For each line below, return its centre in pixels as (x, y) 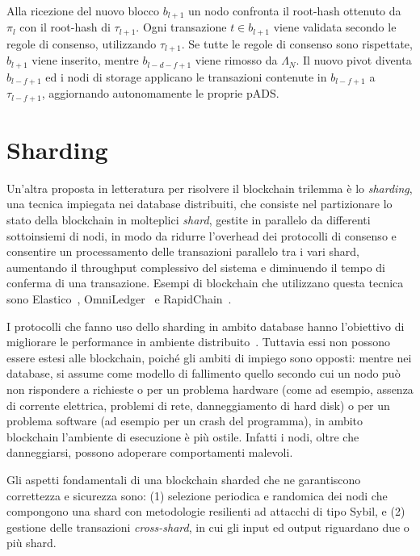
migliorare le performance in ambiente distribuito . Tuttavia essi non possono (199, 342)
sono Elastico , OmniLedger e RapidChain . (119, 299)
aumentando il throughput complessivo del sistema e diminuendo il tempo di (196, 267)
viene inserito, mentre (85, 60)
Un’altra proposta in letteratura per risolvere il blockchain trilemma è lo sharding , (210, 188)
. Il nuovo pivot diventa (354, 60)
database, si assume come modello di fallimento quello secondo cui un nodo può (204, 373)
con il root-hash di (65, 27)
